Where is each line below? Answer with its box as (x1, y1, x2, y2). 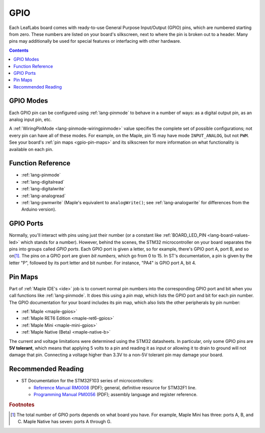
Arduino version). (21, 207, 56, 213)
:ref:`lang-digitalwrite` (21, 186, 66, 192)
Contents (9, 47, 29, 53)
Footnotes (9, 401, 35, 408)
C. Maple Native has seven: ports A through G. (18, 419, 112, 425)
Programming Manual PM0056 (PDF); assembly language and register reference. (33, 391, 198, 397)
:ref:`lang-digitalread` (21, 179, 65, 185)
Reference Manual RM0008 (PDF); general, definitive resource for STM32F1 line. (33, 384, 197, 391)
